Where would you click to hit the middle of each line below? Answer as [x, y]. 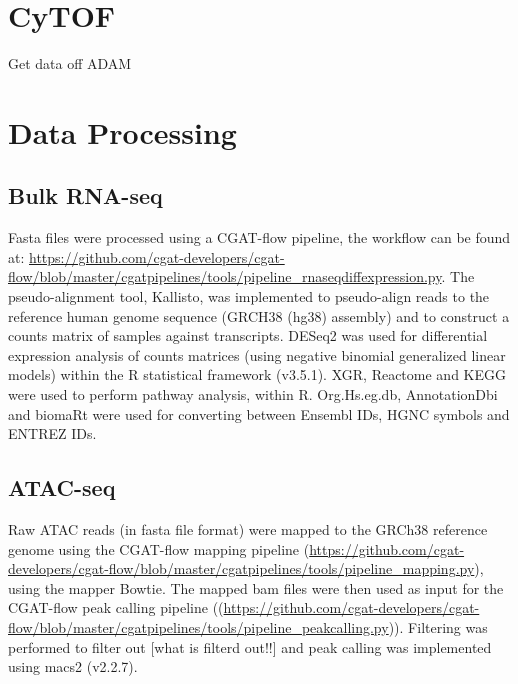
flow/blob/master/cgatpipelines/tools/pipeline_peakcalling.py [198, 627]
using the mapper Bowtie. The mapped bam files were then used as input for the [256, 587]
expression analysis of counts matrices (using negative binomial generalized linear [257, 354]
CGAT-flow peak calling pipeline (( [116, 607]
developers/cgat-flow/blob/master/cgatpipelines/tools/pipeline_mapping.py [241, 568]
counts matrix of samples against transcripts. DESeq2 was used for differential [248, 335]
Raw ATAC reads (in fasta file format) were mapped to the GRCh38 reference [248, 529]
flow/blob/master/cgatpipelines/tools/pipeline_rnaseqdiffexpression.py [225, 276]
